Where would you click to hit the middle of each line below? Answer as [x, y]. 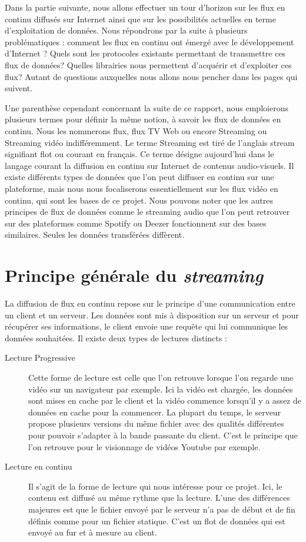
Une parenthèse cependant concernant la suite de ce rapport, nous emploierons [147, 107]
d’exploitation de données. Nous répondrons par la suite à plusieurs [126, 30]
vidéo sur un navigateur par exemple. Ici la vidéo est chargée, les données [161, 389]
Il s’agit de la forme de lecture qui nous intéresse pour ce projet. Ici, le [155, 486]
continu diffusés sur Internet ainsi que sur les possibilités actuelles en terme [140, 19]
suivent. [19, 88]
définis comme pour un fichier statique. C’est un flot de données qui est [157, 521]
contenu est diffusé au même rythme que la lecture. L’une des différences [159, 498]
